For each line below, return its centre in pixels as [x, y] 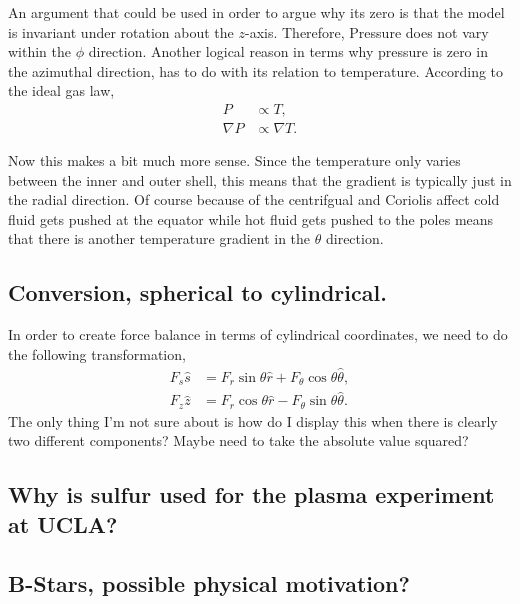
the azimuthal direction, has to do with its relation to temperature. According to [256, 70]
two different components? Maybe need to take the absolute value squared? [238, 440]
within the [40, 51]
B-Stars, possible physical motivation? [209, 582]
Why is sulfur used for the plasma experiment [251, 494]
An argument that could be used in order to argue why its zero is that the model [256, 12]
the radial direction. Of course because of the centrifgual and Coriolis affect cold [254, 199]
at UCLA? [63, 523]
